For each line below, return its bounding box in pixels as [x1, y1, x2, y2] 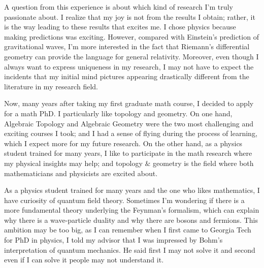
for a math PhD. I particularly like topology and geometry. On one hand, [4, 108, 233, 118]
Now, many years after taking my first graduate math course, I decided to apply [4, 98, 254, 109]
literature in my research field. [4, 81, 98, 91]
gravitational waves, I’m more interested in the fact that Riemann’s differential [4, 41, 250, 52]
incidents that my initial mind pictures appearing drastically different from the [4, 71, 249, 82]
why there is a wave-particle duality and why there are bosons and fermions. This [4, 214, 258, 225]
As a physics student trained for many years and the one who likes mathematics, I [4, 185, 260, 195]
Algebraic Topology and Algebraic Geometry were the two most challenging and [4, 118, 254, 128]
